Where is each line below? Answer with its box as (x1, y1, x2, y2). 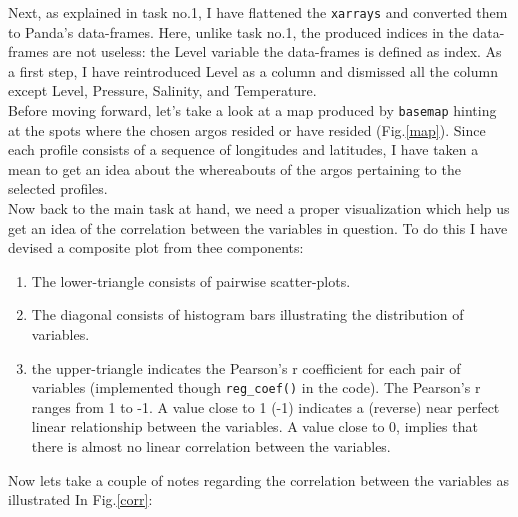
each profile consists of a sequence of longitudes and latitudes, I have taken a (8, 139, 479, 160)
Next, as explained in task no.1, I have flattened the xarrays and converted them (8, 2, 508, 22)
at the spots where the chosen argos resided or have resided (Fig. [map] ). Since (8, 119, 486, 140)
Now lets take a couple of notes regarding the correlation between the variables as (8, 469, 509, 490)
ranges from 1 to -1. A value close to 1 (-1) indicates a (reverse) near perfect (31, 396, 500, 417)
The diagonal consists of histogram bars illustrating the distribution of (31, 304, 464, 325)
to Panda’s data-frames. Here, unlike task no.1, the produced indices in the (8, 21, 468, 42)
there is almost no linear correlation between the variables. (31, 436, 391, 457)
